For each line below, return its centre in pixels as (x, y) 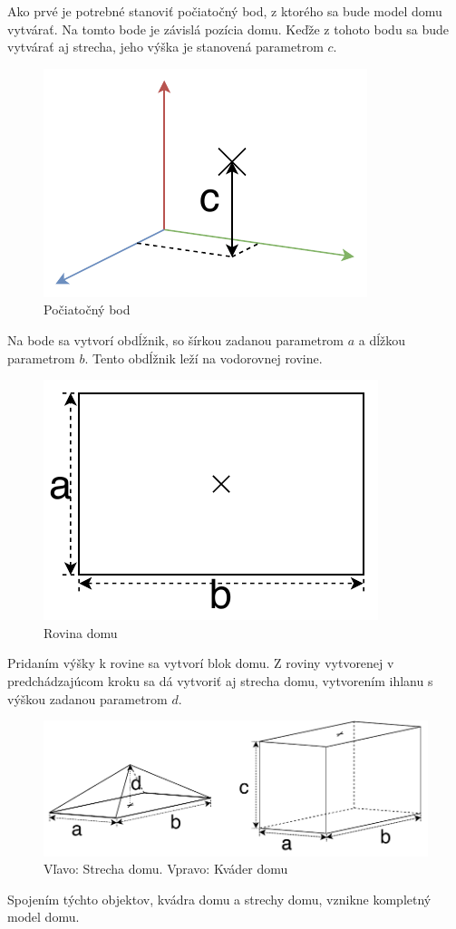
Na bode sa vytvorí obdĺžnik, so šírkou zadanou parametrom (176, 339)
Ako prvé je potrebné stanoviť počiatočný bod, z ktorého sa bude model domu (225, 11)
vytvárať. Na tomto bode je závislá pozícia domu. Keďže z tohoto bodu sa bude (228, 29)
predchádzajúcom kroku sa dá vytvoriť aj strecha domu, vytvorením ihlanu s (220, 680)
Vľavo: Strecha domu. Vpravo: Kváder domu (166, 869)
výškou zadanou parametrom (87, 698)
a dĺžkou (382, 339)
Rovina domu (81, 632)
